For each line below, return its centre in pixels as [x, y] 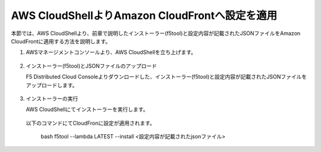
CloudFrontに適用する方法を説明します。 [61, 41]
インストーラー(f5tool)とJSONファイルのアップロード [92, 66]
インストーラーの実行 [52, 99]
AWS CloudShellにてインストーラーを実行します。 [87, 109]
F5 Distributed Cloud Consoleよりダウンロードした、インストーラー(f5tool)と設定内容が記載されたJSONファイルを [166, 77]
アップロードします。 [52, 85]
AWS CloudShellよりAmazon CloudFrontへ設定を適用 [144, 15]
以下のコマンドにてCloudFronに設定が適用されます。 [91, 123]
